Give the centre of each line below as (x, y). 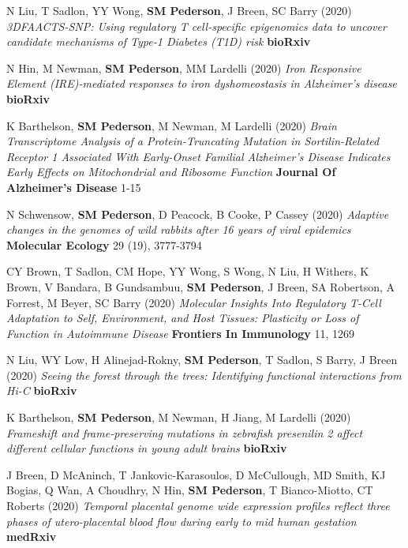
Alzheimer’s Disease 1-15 (74, 187)
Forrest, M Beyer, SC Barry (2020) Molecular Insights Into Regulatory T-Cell (194, 302)
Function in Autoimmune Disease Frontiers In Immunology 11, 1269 (180, 333)
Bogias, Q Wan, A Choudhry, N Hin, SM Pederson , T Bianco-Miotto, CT (190, 490)
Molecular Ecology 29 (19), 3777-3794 (104, 244)
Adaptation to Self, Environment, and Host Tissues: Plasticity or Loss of (183, 318)
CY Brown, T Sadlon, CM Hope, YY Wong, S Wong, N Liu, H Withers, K (188, 271)
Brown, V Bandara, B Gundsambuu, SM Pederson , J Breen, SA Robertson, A (201, 286)
